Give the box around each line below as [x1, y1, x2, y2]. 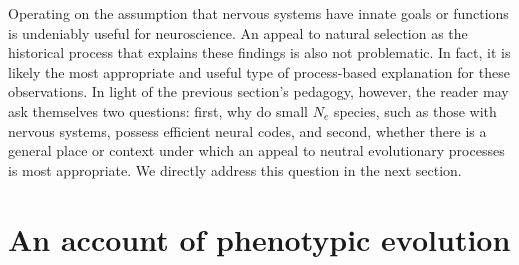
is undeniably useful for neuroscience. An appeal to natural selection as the [8, 22, 468, 43]
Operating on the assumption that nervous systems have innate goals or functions [8, 3, 509, 23]
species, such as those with [333, 100, 497, 121]
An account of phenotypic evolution [8, 218, 511, 259]
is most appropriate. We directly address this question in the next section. [8, 159, 462, 180]
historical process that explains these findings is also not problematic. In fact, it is [8, 42, 511, 63]
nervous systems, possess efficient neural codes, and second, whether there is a [8, 120, 487, 141]
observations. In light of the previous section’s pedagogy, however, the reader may [8, 81, 509, 102]
